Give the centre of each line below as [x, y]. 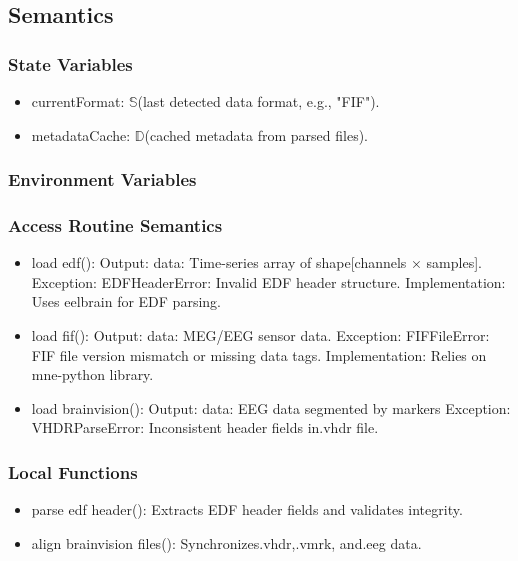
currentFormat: [78, 101]
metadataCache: [81, 134]
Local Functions [73, 471]
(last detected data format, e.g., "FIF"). [258, 101]
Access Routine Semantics [115, 224]
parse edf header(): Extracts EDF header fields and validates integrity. [247, 509]
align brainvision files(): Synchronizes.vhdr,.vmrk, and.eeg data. [226, 542]
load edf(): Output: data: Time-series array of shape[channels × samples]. [256, 262]
